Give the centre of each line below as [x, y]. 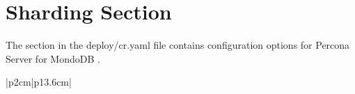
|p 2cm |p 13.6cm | [39, 82]
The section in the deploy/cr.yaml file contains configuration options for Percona [178, 45]
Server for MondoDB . [53, 58]
